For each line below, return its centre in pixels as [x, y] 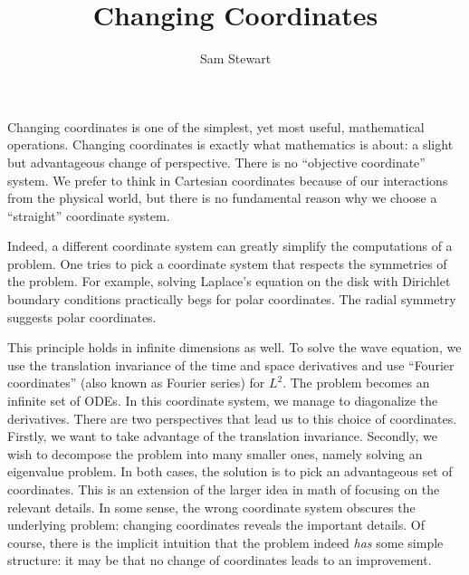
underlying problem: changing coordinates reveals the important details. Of [216, 525]
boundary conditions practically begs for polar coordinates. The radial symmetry [232, 299]
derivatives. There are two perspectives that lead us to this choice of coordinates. [232, 418]
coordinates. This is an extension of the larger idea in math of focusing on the [224, 489]
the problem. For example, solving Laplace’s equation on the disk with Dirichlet [229, 281]
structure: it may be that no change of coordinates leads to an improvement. [220, 560]
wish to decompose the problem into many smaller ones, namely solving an [215, 453]
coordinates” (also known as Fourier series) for [136, 383]
